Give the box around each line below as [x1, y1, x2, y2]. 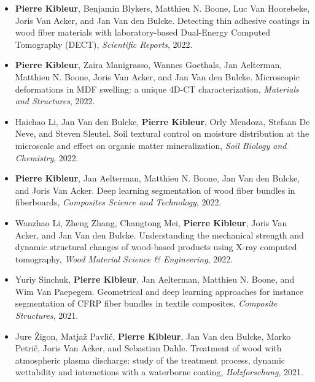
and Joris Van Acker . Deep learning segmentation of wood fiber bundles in [15, 183, 295, 196]
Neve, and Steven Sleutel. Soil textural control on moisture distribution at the [15, 127, 309, 140]
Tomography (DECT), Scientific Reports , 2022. [15, 37, 193, 50]
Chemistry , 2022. [15, 151, 79, 164]
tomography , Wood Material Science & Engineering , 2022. [15, 252, 233, 265]
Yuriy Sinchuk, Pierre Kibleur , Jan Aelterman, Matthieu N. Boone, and [15, 273, 295, 286]
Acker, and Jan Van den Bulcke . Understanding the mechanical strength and [15, 228, 304, 241]
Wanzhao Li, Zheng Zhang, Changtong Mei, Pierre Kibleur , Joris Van [15, 216, 287, 229]
